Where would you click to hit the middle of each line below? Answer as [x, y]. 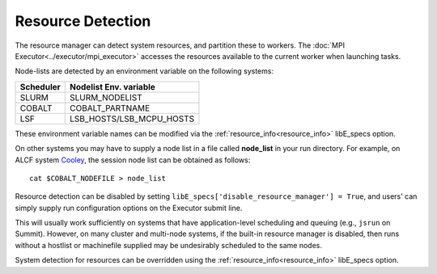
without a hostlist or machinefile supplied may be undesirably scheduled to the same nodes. [169, 245]
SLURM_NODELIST [106, 97]
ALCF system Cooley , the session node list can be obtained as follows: [133, 160]
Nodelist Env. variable [112, 86]
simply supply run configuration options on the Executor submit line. [129, 208]
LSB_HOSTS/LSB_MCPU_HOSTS [132, 119]
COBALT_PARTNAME [110, 107]
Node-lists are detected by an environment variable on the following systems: [144, 71]
